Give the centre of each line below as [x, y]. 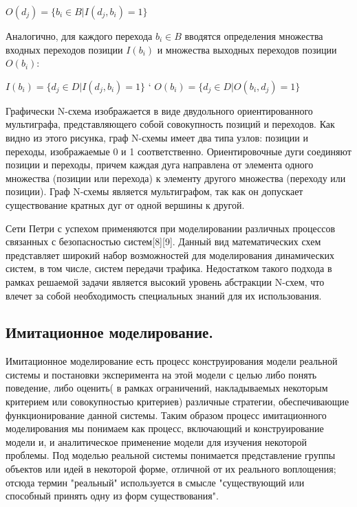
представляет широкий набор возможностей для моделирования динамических [170, 255]
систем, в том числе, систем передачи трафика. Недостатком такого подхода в [169, 268]
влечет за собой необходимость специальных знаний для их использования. [164, 295]
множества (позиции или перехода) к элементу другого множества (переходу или [176, 178]
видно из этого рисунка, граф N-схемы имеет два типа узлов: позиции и [157, 137]
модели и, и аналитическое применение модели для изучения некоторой [156, 441]
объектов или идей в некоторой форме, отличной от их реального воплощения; [171, 469]
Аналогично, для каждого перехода [79, 36]
